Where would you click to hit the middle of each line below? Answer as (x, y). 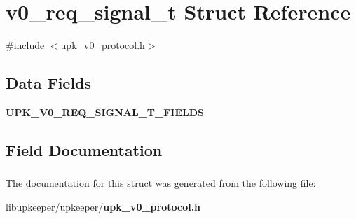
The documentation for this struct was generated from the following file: (161, 183)
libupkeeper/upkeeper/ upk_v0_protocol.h (103, 206)
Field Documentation (84, 149)
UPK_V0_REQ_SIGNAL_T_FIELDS (105, 112)
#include (25, 45)
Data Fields (49, 83)
